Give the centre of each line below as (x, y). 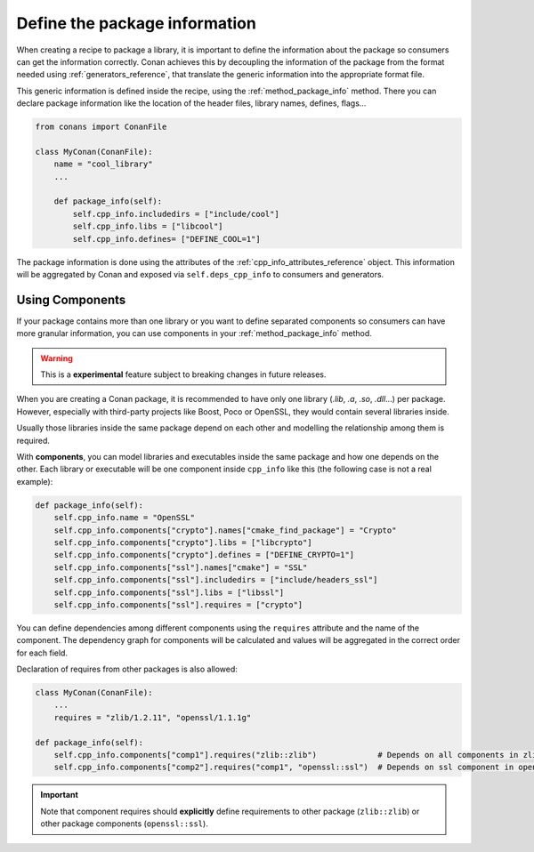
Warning (57, 358)
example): (35, 481)
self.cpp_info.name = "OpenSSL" (125, 518)
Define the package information (137, 23)
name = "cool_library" (103, 164)
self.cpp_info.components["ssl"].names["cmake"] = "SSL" (181, 567)
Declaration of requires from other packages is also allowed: (127, 669)
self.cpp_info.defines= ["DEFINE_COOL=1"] (167, 239)
